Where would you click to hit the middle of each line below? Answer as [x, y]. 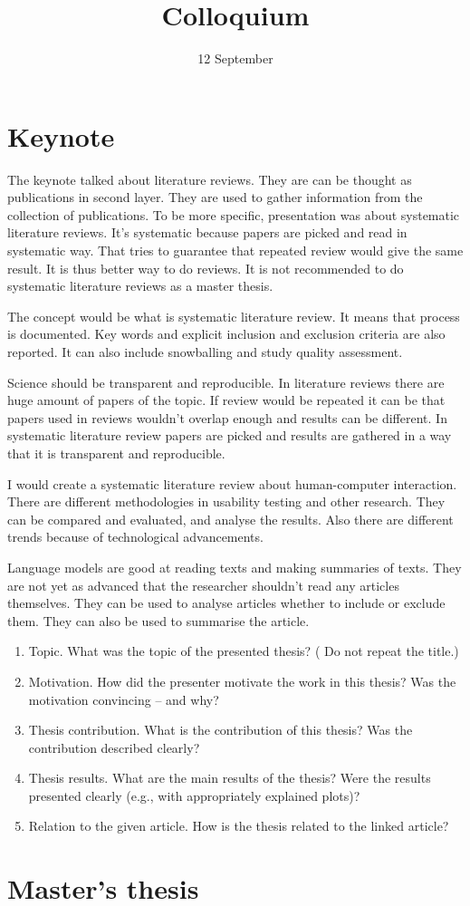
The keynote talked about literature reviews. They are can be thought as [210, 179]
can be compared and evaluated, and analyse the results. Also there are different [230, 519]
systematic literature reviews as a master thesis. [140, 286]
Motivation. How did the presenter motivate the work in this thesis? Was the [242, 681]
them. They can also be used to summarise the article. [158, 620]
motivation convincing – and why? [124, 699]
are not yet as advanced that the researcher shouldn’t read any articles [203, 585]
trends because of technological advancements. [135, 537]
